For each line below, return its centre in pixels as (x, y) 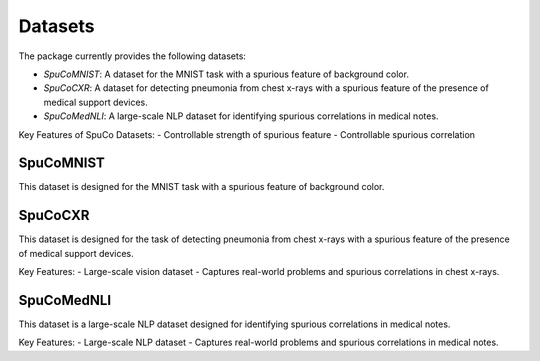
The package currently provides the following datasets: (132, 56)
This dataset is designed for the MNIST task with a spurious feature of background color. (201, 187)
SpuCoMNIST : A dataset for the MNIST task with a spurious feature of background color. (226, 74)
